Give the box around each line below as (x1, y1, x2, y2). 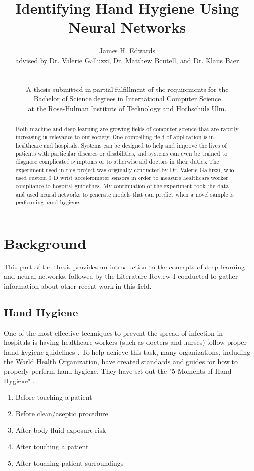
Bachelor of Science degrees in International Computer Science (33, 93, 221, 104)
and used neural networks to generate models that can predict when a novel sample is (15, 190, 234, 198)
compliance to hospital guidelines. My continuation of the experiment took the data (15, 181, 229, 190)
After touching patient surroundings (15, 457, 124, 468)
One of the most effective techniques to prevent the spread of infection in (4, 327, 223, 337)
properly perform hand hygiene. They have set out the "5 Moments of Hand (4, 366, 231, 376)
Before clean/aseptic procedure (15, 408, 108, 418)
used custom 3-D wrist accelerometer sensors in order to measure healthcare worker (15, 174, 229, 182)
